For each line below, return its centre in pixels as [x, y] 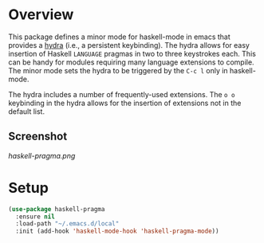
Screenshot [38, 137]
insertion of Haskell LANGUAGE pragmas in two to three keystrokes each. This [132, 53]
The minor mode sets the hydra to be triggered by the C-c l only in [118, 70]
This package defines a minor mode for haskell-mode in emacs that [120, 37]
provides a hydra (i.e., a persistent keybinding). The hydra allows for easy [129, 45]
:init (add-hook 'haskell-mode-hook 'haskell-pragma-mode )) [117, 231]
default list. [27, 111]
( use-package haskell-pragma [57, 209]
